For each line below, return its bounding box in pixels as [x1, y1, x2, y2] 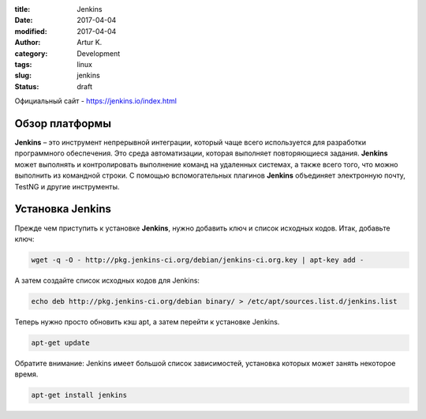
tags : [14, 59, 32, 69]
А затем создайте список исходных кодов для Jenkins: [14, 275, 200, 285]
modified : [14, 26, 47, 36]
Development [77, 48, 121, 58]
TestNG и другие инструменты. [14, 181, 120, 191]
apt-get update [31, 338, 90, 347]
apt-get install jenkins [31, 391, 128, 400]
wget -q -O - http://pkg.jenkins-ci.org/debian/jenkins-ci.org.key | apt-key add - [31, 255, 364, 264]
